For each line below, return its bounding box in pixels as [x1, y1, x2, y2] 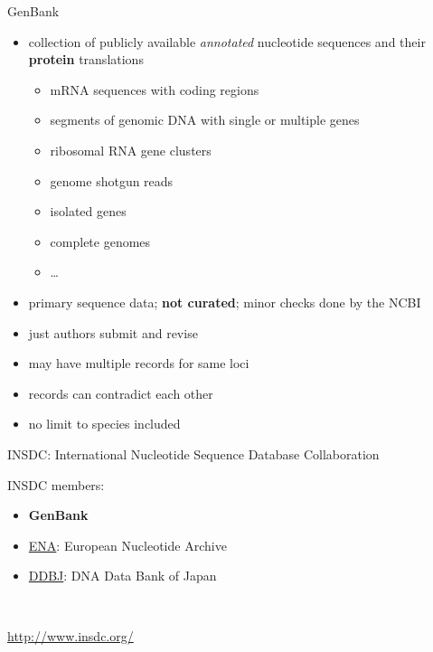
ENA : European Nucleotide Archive [28, 535, 227, 554]
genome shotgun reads [50, 171, 174, 190]
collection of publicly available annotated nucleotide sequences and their [28, 32, 426, 51]
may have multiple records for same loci [28, 354, 249, 373]
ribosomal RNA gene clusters [50, 140, 212, 159]
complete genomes [50, 232, 151, 250]
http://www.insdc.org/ [7, 627, 134, 646]
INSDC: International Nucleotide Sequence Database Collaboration [7, 444, 380, 463]
